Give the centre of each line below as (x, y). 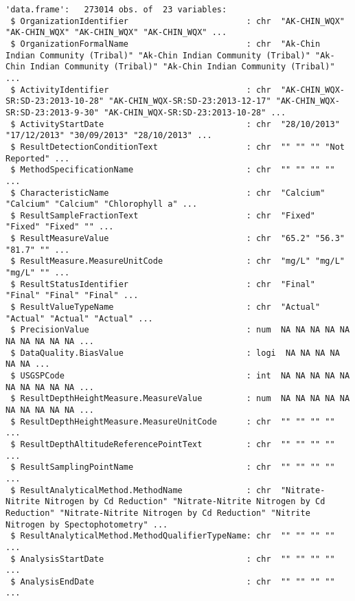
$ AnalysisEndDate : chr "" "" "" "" (173, 581)
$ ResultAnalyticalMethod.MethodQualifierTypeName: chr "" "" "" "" (173, 536)
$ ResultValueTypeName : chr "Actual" (165, 307)
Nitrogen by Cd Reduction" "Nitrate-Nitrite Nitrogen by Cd (185, 502)
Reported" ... (38, 158)
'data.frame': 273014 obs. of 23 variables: (116, 10)
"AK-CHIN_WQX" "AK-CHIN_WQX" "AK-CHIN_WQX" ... (116, 33)
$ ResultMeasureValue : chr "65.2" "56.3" (177, 239)
